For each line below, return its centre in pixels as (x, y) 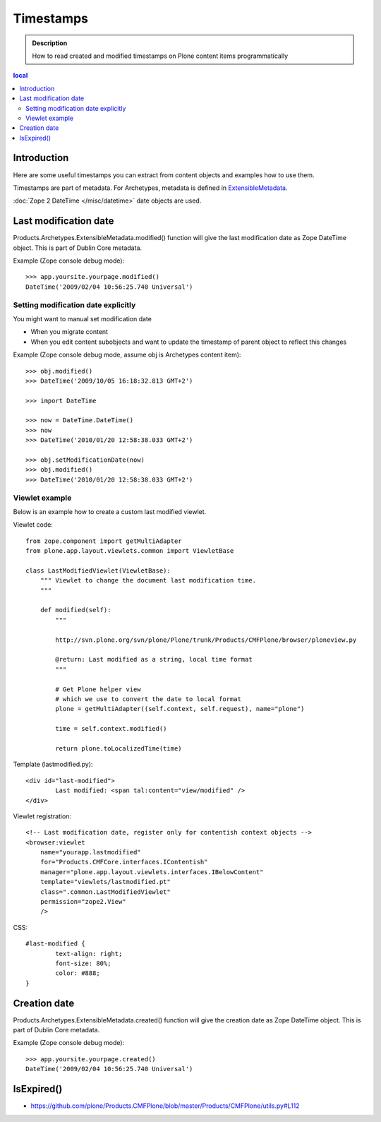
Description (50, 43)
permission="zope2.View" (83, 902)
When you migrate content (69, 332)
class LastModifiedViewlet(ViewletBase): (98, 571)
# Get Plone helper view (98, 689)
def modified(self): (75, 610)
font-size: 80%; (83, 963)
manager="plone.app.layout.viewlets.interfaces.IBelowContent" (152, 872)
